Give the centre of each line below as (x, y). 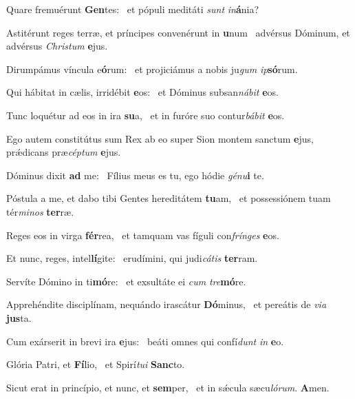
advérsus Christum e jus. (57, 46)
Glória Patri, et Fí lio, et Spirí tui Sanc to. (96, 364)
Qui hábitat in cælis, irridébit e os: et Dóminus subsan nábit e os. (142, 92)
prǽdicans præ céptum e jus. (64, 152)
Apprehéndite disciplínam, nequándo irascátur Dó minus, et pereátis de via (166, 304)
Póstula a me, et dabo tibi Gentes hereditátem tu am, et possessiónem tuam (169, 198)
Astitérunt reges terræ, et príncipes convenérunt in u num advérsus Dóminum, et (178, 32)
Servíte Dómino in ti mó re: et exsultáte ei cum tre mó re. (126, 281)
